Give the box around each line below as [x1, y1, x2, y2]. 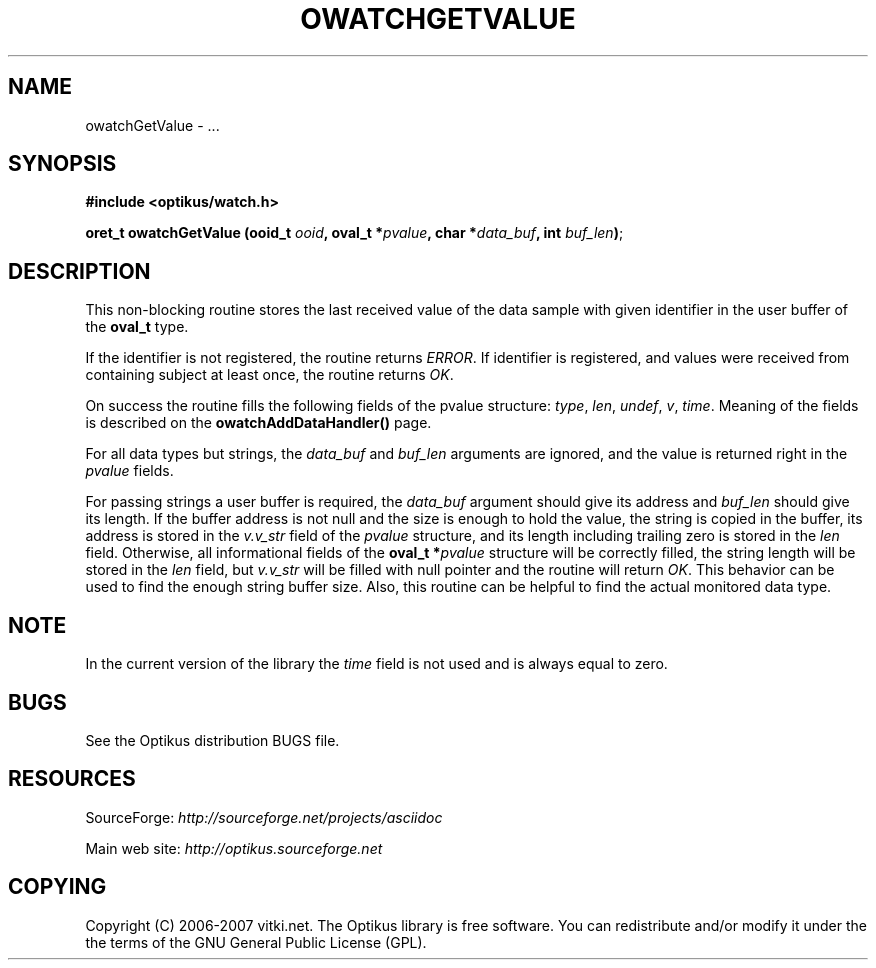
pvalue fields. [85, 462, 174, 480]
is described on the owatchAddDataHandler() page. [85, 414, 432, 432]
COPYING [8, 874, 107, 900]
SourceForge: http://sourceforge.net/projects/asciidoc [85, 808, 443, 826]
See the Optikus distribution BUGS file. [85, 731, 340, 749]
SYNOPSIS [8, 151, 117, 177]
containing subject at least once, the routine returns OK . [85, 366, 454, 384]
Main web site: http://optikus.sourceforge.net [85, 839, 383, 857]
